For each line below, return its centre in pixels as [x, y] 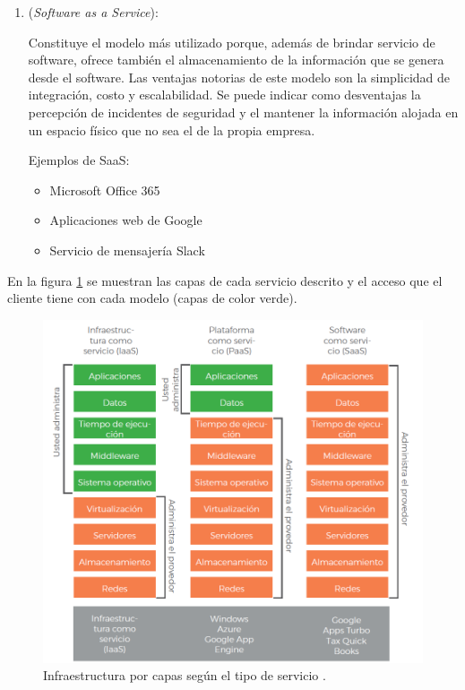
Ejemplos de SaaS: [79, 160]
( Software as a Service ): [93, 12]
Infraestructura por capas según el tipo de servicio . [185, 675]
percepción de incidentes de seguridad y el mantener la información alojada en [243, 112]
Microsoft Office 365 [105, 190]
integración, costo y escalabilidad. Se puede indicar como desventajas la [224, 95]
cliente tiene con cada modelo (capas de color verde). [152, 298]
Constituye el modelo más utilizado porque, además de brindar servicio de [232, 42]
